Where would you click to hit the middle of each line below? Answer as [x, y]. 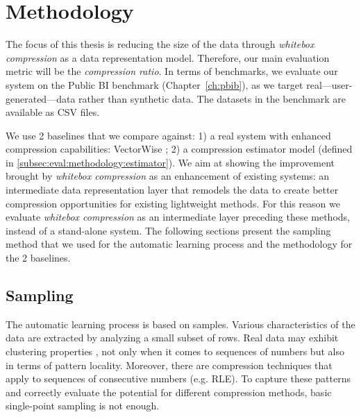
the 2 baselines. [38, 258]
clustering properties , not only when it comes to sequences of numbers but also [175, 351]
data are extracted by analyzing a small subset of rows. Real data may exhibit [172, 338]
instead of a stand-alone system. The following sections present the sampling [168, 230]
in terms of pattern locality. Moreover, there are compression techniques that [169, 365]
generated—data [41, 98]
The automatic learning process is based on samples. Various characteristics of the [180, 324]
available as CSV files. [53, 112]
